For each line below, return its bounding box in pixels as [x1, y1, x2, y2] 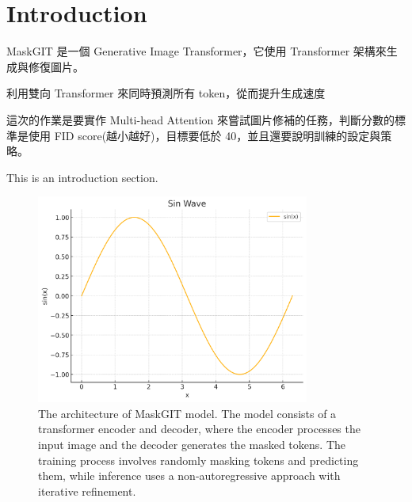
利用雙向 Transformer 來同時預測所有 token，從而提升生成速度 [6, 85, 326, 101]
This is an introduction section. [6, 169, 158, 185]
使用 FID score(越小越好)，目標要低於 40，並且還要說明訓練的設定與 [28, 127, 381, 143]
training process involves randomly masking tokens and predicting [38, 451, 359, 468]
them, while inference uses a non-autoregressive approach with [38, 467, 341, 484]
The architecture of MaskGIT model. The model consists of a [38, 405, 337, 421]
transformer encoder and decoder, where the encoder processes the [38, 420, 360, 437]
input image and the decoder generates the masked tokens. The [38, 436, 345, 453]
